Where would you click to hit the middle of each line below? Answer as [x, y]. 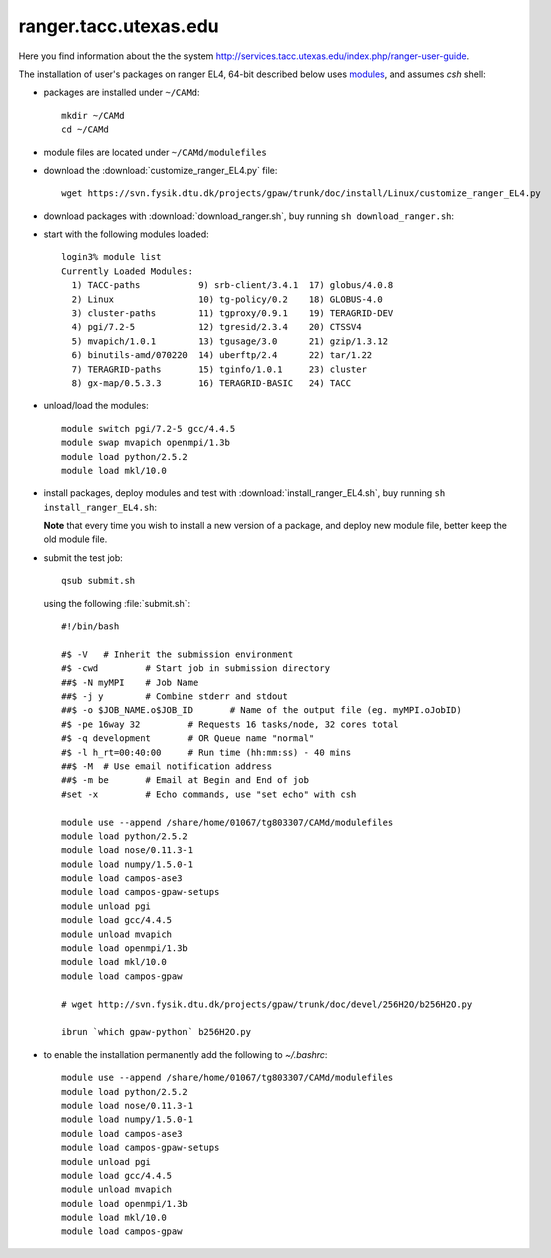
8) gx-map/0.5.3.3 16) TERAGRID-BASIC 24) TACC [211, 383]
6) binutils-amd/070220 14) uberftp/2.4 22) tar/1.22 [222, 355]
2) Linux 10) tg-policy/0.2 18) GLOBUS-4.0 [227, 299]
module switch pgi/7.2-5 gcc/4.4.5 [148, 428]
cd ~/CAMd [85, 129]
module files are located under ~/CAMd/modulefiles [155, 152]
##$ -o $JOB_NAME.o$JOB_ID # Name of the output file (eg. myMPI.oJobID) [261, 710]
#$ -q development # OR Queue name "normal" [188, 738]
